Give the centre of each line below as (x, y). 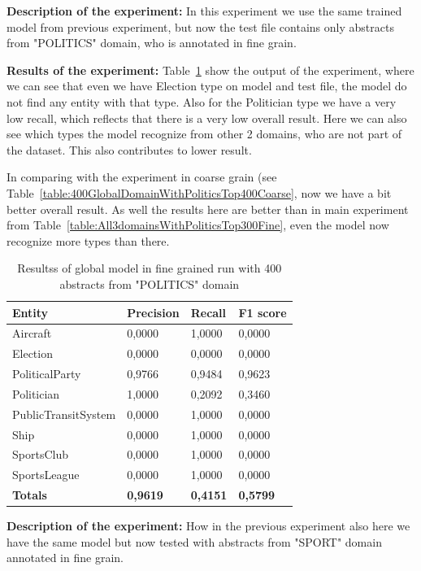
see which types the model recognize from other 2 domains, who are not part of (204, 134)
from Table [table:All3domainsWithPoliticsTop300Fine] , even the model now (198, 225)
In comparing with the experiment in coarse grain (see (142, 177)
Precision (153, 312)
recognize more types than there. (88, 240)
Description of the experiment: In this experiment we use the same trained (204, 11)
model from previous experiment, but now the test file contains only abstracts (200, 26)
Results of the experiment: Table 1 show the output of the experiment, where (210, 70)
